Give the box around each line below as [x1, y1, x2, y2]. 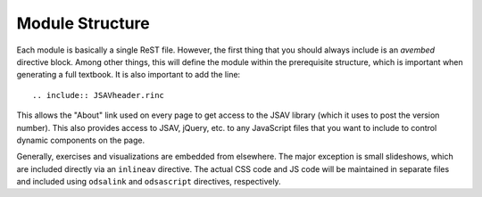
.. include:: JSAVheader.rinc [32, 90, 165, 100]
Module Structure [16, 13, 151, 33]
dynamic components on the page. [16, 135, 145, 145]
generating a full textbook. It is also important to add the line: [16, 70, 241, 80]
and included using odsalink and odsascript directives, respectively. [16, 176, 281, 187]
